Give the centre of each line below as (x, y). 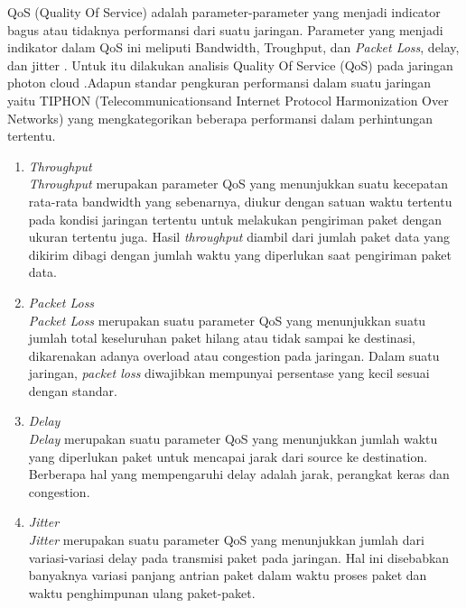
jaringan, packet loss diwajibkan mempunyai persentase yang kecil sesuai (229, 373)
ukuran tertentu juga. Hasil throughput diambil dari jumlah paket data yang (239, 237)
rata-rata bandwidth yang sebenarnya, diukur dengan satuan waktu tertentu (240, 201)
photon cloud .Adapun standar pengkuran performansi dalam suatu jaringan (219, 83)
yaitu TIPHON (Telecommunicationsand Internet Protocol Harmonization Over (228, 100)
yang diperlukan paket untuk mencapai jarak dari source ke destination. (228, 456)
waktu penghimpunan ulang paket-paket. (142, 592)
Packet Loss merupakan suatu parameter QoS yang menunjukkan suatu (227, 320)
